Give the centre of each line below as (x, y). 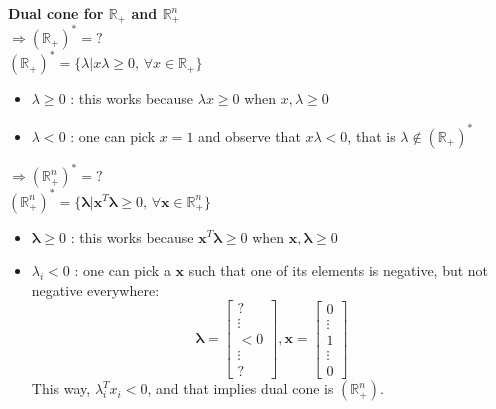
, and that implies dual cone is (240, 388)
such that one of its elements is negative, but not (338, 270)
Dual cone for (56, 13)
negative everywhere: (95, 289)
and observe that (249, 135)
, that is (371, 135)
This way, (61, 388)
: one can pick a (122, 270)
